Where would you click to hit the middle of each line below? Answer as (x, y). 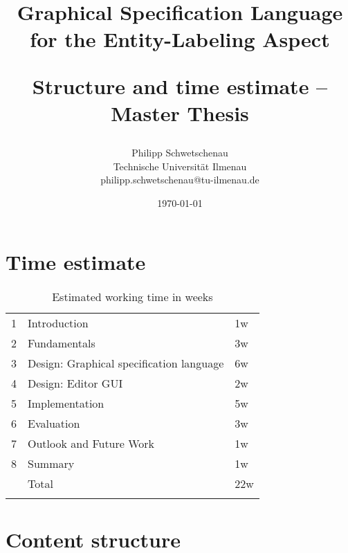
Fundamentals (62, 343)
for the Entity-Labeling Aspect (180, 39)
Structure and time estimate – (180, 85)
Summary (51, 464)
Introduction (58, 323)
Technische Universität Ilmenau (180, 166)
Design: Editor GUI (75, 383)
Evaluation (54, 424)
